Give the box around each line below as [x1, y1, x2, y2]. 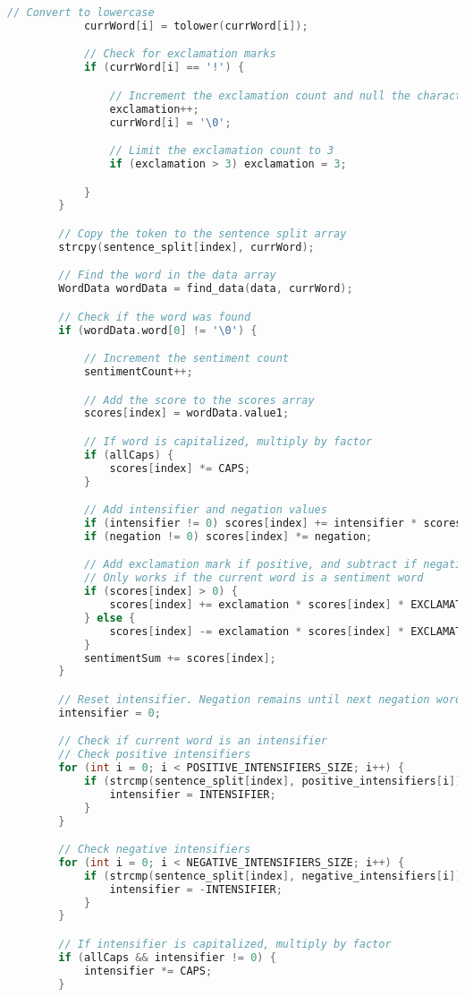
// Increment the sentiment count [83, 352, 289, 365]
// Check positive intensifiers [58, 748, 251, 761]
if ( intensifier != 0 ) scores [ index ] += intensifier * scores [83, 516, 462, 529]
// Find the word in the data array [58, 269, 276, 282]
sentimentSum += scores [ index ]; [83, 651, 276, 665]
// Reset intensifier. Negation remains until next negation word [58, 692, 462, 706]
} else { [83, 611, 136, 624]
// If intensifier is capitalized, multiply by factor [58, 938, 392, 950]
